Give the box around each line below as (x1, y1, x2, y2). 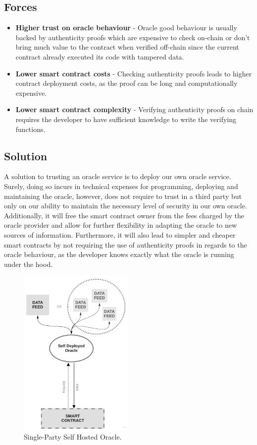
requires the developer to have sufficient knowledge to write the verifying (15, 114, 237, 124)
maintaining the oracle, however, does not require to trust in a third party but (4, 191, 242, 201)
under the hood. (4, 258, 53, 269)
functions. (15, 124, 46, 134)
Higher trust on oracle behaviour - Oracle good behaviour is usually (15, 22, 237, 33)
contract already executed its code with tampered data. (15, 51, 184, 62)
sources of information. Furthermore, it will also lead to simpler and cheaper (4, 229, 236, 240)
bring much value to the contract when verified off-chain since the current (15, 42, 239, 52)
